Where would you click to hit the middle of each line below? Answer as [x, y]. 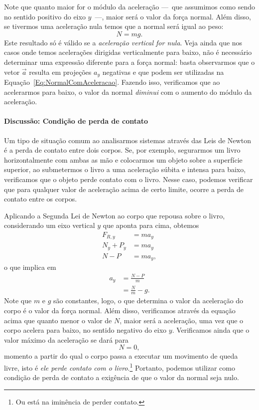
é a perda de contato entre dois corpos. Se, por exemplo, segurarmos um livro [122, 150]
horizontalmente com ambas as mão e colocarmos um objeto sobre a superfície [123, 159]
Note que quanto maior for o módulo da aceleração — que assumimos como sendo [129, 6]
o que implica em [30, 267]
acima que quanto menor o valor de [58, 320]
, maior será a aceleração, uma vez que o [182, 320]
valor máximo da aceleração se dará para [66, 339]
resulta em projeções [60, 72]
